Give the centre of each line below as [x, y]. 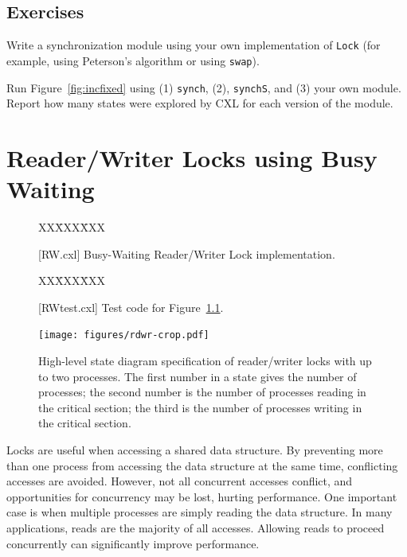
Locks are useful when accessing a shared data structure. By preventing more [195, 450]
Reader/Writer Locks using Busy [192, 157]
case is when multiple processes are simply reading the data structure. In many [200, 512]
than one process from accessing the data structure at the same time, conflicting [202, 465]
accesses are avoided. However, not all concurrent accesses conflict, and [180, 481]
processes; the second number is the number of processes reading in [202, 392]
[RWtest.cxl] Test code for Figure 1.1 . [131, 307]
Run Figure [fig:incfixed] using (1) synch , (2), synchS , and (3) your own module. [204, 87]
